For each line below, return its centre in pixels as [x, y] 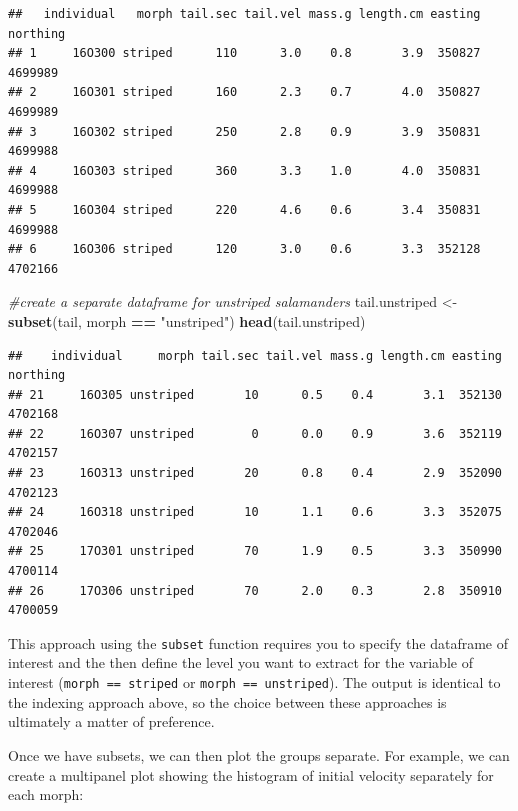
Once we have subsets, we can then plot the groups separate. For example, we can [259, 754]
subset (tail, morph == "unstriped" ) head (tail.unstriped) [187, 320]
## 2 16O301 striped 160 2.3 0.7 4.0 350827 [244, 92]
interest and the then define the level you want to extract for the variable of [240, 662]
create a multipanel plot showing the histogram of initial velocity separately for [251, 774]
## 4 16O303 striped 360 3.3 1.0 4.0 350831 [244, 170]
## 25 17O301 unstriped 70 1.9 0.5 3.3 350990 [255, 551]
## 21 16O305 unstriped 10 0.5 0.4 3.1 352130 [255, 394]
